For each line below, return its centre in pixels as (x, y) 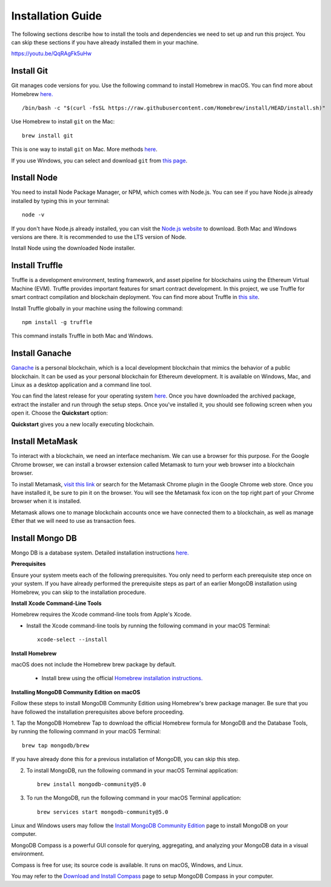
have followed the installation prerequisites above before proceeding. (98, 712)
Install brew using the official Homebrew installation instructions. (122, 678)
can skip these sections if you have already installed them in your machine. (105, 42)
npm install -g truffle (57, 322)
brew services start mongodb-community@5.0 (103, 812)
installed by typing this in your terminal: (60, 201)
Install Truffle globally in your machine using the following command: (97, 308)
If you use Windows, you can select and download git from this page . (99, 160)
